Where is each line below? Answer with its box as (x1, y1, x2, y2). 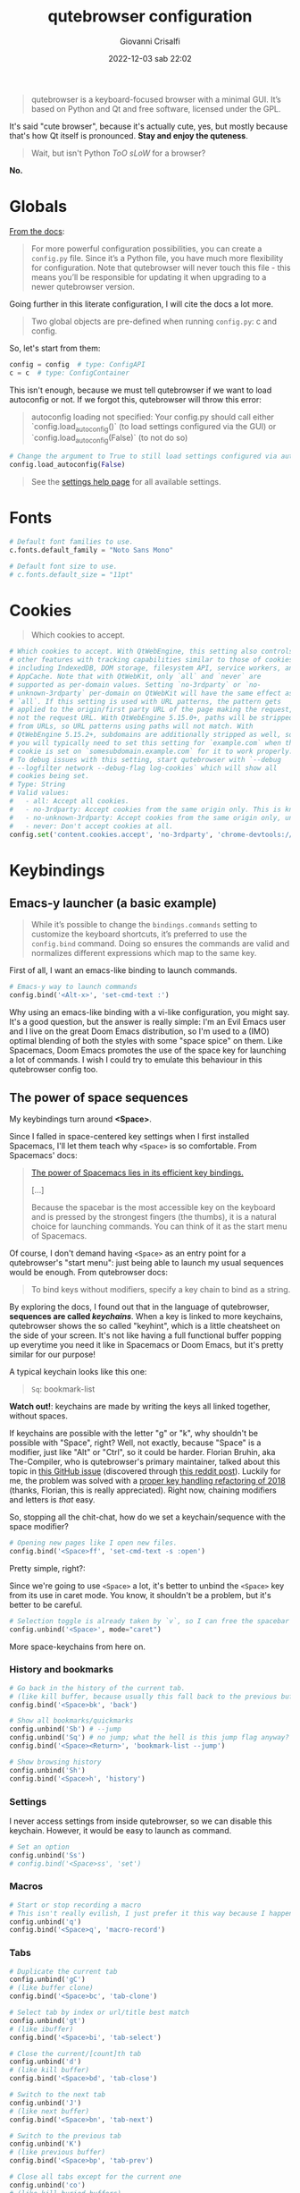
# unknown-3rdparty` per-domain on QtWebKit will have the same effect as (9, 689, 294, 698)
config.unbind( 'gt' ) (9, 2016, 87, 2025)
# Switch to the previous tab (9, 2131, 122, 2140)
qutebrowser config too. (9, 1064, 98, 1075)
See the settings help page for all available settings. (30, 476, 221, 487)
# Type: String (9, 780, 66, 789)
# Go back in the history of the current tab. (9, 1683, 186, 1692)
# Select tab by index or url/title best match (9, 2008, 190, 2018)
